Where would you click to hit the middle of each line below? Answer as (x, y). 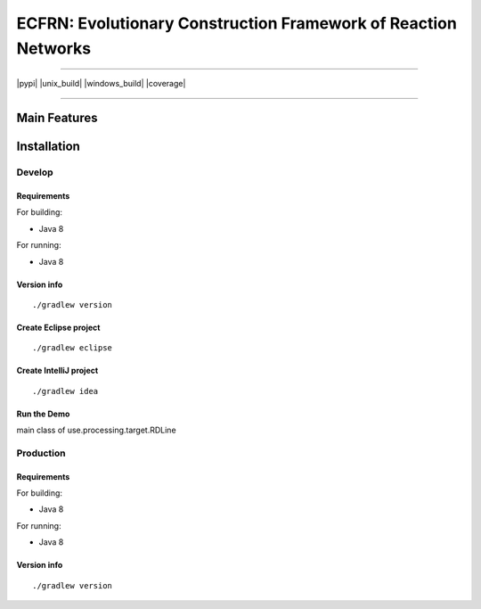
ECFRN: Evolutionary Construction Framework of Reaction (237, 23)
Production (41, 453)
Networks (54, 48)
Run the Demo (43, 414)
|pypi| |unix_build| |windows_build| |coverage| (101, 84)
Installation (48, 147)
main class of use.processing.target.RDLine (97, 430)
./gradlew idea (65, 391)
